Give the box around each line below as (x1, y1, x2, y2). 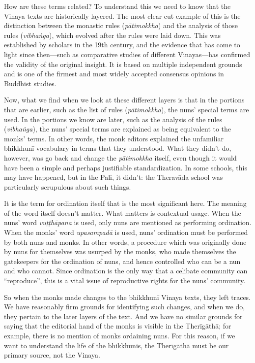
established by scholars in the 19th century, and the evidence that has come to (4, 39, 240, 50)
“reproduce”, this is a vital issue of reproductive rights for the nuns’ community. (4, 275, 246, 286)
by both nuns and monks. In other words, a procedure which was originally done (4, 236, 247, 247)
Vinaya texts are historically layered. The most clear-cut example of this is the (4, 10, 241, 21)
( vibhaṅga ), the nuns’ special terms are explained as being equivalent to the (4, 124, 231, 134)
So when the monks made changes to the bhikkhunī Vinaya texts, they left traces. (4, 292, 251, 302)
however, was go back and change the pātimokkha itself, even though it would (4, 152, 237, 163)
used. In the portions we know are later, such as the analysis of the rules (4, 114, 222, 124)
